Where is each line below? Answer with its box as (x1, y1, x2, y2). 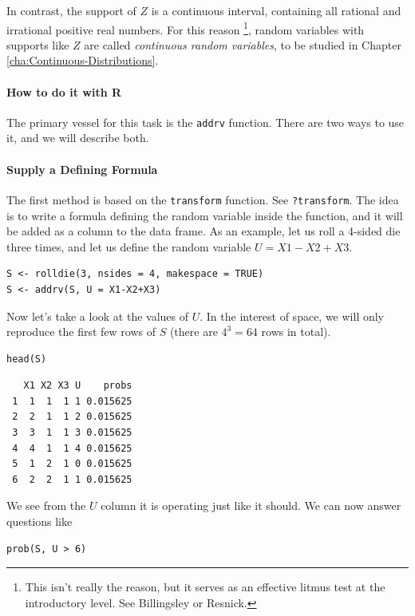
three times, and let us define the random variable (6, 238, 251, 255)
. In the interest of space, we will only (200, 307, 385, 324)
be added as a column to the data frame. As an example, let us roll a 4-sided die (6, 223, 401, 239)
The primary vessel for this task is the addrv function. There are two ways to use (6, 113, 405, 130)
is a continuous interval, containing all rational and (151, 2, 401, 18)
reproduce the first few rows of (6, 323, 156, 340)
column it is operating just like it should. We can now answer (101, 497, 401, 514)
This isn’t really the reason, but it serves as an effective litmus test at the (25, 578, 385, 595)
